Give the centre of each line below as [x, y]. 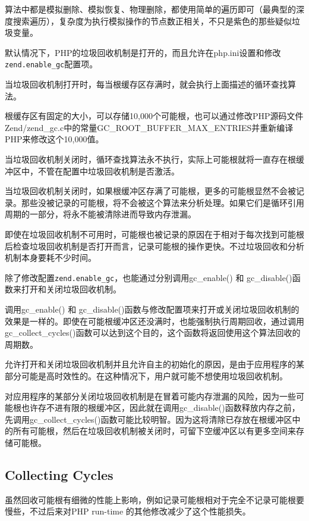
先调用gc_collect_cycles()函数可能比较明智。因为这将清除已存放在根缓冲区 [149, 419]
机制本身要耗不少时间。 [51, 258]
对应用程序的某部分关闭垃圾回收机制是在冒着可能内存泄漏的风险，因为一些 [150, 396]
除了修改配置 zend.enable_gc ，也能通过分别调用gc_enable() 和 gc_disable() [149, 277]
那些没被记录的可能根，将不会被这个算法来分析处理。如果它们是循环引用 [163, 202]
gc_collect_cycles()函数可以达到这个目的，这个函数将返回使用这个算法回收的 [153, 333]
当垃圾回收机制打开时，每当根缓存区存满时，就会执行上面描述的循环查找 [146, 84]
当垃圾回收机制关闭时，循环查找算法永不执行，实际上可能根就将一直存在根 [150, 159]
